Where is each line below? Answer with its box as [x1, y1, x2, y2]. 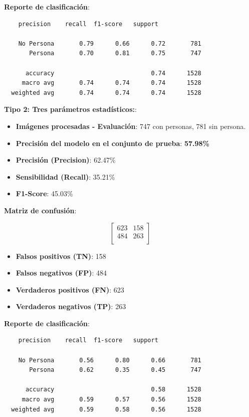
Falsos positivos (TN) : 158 [16, 250, 106, 261]
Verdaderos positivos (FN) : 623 [16, 284, 124, 295]
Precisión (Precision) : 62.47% [16, 155, 116, 165]
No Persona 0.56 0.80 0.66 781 [18, 356, 201, 364]
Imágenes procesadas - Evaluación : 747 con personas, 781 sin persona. [16, 120, 246, 131]
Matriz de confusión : [4, 205, 77, 215]
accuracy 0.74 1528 [25, 69, 201, 77]
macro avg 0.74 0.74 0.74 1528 [22, 79, 201, 87]
